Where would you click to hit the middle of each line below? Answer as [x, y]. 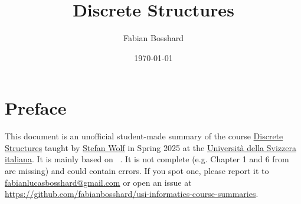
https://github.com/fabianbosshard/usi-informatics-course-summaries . [132, 194]
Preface [36, 108]
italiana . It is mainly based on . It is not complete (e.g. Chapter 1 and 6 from [147, 159]
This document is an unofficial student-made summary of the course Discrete [144, 136]
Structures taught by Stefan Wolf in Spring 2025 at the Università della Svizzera [150, 147]
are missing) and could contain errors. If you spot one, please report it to [137, 171]
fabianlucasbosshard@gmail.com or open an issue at [98, 182]
